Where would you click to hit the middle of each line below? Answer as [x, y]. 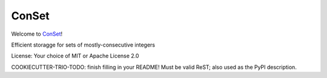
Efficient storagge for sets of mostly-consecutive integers [83, 45]
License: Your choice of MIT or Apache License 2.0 [75, 56]
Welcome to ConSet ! [37, 34]
